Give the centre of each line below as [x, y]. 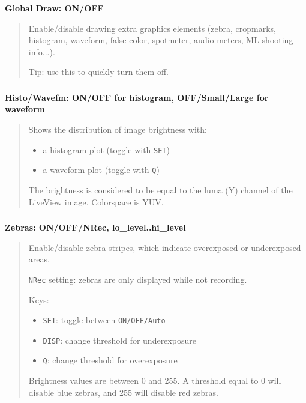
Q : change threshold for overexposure [110, 360]
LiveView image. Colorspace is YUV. [96, 201]
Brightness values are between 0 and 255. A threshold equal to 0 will [155, 380]
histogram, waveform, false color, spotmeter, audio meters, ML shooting [161, 40]
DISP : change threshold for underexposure [119, 340]
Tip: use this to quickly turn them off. [98, 72]
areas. [39, 259]
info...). [42, 51]
